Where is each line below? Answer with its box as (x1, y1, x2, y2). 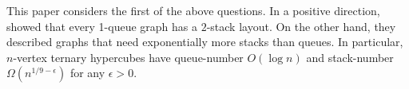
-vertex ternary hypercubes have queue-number (13, 48, 244, 65)
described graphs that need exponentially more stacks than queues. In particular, (6, 33, 403, 50)
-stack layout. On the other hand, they (206, 17, 396, 34)
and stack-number (306, 48, 394, 65)
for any (69, 64, 105, 81)
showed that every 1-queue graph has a (6, 17, 197, 34)
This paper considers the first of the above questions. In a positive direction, (6, 2, 380, 18)
